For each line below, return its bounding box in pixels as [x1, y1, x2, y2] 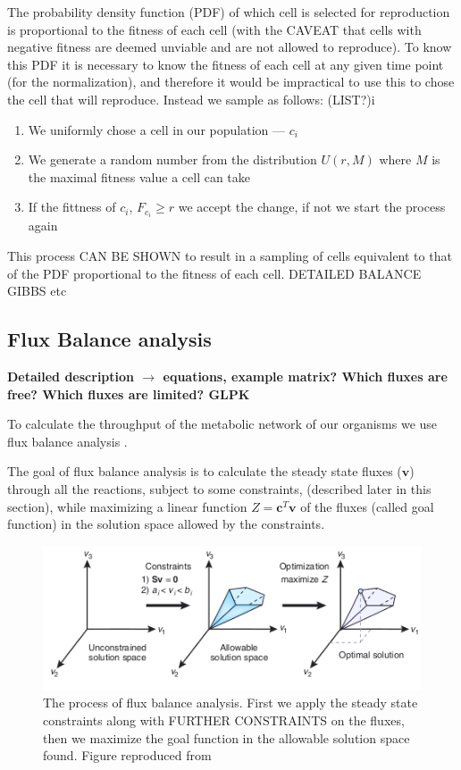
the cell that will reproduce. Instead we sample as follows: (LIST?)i [7, 89, 375, 108]
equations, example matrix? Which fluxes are [163, 367, 448, 386]
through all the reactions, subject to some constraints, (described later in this [7, 479, 432, 498]
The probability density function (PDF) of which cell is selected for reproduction [7, 3, 450, 21]
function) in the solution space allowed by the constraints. [7, 515, 325, 533]
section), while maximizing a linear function [7, 497, 247, 515]
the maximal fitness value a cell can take [28, 167, 251, 186]
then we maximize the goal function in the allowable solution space [43, 728, 410, 747]
